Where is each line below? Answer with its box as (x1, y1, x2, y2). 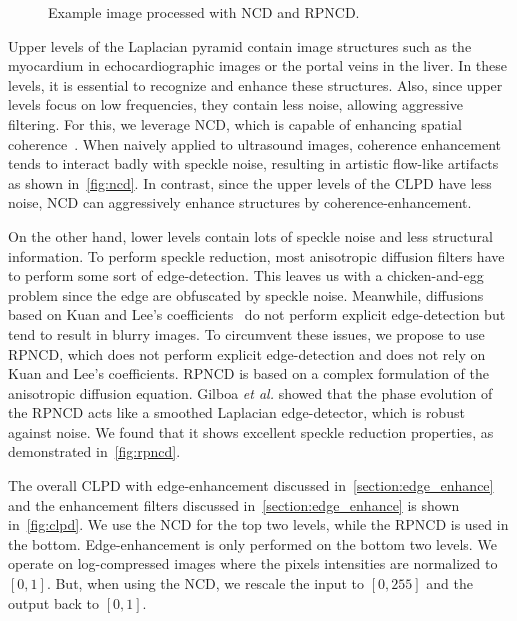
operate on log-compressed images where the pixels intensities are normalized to (8, 553, 498, 574)
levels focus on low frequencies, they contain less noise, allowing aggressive (8, 94, 463, 115)
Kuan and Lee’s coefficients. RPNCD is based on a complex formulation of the (8, 363, 489, 384)
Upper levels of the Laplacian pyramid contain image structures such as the (8, 35, 472, 56)
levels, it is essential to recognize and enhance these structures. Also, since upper (8, 74, 503, 95)
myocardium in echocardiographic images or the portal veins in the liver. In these (8, 55, 508, 76)
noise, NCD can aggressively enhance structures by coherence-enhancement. (8, 192, 472, 213)
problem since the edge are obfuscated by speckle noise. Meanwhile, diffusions (8, 284, 484, 305)
